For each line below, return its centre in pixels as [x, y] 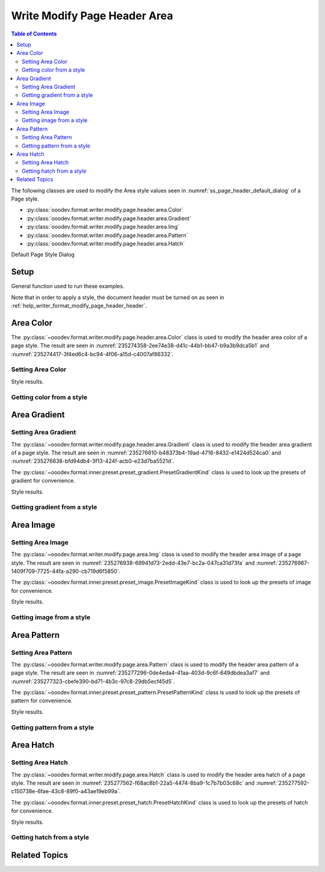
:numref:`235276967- [283, 563]
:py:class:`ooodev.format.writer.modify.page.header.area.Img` [103, 227]
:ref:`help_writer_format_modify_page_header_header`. [79, 306]
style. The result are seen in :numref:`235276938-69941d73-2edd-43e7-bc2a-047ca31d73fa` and [133, 563]
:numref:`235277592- [283, 783]
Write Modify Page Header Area [92, 16]
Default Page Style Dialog [43, 255]
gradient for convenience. [43, 481]
